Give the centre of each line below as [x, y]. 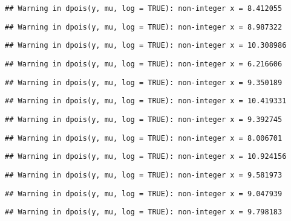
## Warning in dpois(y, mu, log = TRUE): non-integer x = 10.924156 [146, 157]
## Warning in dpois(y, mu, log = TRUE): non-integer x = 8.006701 [144, 138]
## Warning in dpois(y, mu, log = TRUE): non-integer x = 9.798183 [144, 212]
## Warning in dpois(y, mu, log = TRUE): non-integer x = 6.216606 [144, 64]
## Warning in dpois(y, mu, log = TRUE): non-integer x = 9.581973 [144, 175]
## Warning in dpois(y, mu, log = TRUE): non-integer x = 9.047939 [144, 194]
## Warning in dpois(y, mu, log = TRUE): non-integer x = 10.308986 [146, 46]
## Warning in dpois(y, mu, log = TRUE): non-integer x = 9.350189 [144, 82]
